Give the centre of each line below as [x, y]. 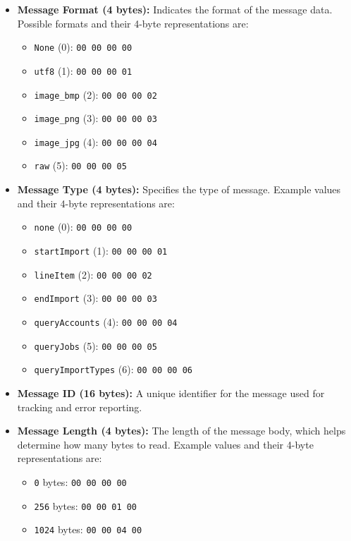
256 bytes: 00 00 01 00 [86, 505]
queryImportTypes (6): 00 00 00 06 [113, 369]
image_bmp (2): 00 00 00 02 [96, 94]
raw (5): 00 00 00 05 [80, 165]
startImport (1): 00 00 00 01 [101, 250]
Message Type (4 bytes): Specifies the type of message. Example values [179, 189]
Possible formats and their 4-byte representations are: [133, 23]
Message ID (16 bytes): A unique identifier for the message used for [171, 393]
